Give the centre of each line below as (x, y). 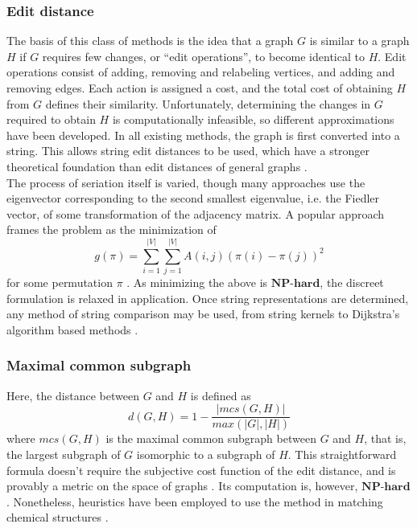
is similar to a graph (359, 41)
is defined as (221, 395)
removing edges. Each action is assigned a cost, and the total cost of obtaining (200, 88)
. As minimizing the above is (197, 282)
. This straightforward (342, 454)
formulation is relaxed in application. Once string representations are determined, (208, 298)
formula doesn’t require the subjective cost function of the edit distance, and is (201, 470)
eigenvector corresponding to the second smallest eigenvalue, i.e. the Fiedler (193, 198)
